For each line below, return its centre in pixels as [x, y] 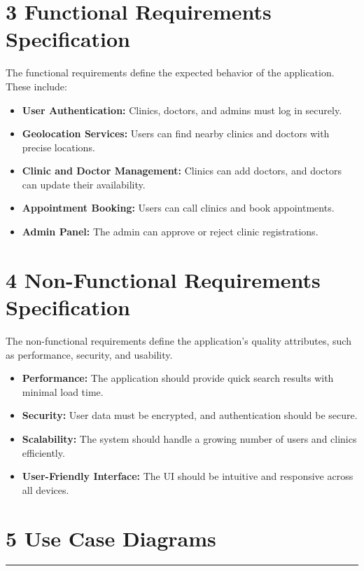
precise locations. [58, 147]
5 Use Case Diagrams [111, 538]
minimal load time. [63, 391]
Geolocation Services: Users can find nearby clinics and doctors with [176, 133]
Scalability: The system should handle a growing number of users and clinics [189, 438]
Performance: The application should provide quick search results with [178, 378]
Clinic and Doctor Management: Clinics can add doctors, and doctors [182, 171]
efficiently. [43, 452]
